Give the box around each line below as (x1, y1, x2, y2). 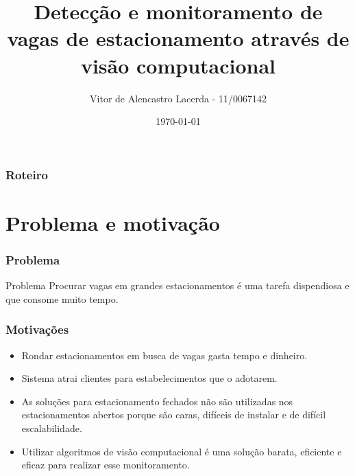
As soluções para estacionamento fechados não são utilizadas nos (21, 394, 293, 408)
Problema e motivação (5, 208, 220, 236)
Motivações (5, 321, 69, 338)
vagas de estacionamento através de (7, 24, 350, 52)
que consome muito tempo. (5, 291, 119, 306)
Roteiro (5, 166, 48, 183)
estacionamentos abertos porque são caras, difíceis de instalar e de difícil (21, 407, 326, 422)
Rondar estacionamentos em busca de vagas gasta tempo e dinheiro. (21, 348, 308, 362)
